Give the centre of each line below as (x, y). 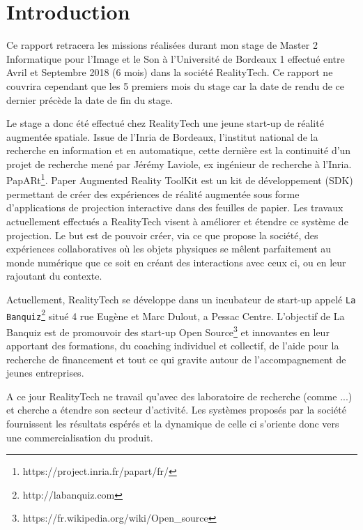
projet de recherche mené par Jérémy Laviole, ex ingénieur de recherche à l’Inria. (179, 164)
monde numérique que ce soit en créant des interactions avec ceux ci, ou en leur (176, 262)
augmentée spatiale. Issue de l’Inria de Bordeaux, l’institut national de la (162, 136)
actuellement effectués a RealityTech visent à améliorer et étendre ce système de (177, 221)
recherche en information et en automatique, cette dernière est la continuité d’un (179, 150)
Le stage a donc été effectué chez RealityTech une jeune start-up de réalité (165, 123)
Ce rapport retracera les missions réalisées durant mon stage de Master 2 (162, 45)
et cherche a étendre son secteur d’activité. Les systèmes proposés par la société (176, 410)
